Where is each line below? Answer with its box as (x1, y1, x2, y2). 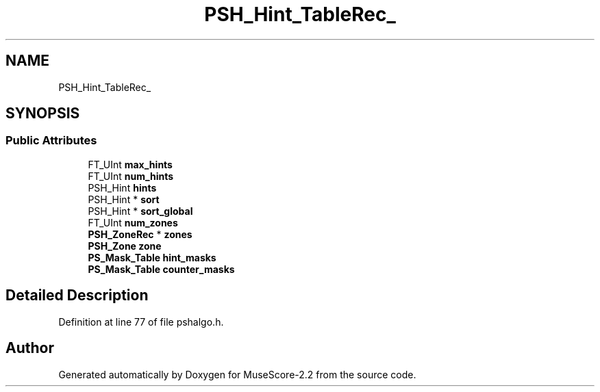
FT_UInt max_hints (88, 158, 173, 170)
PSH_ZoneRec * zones (88, 228, 192, 240)
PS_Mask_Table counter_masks (88, 263, 235, 275)
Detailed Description (5, 287, 149, 304)
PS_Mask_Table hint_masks (88, 251, 216, 263)
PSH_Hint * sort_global (88, 205, 193, 217)
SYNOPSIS (5, 105, 80, 122)
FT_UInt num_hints (88, 170, 174, 182)
